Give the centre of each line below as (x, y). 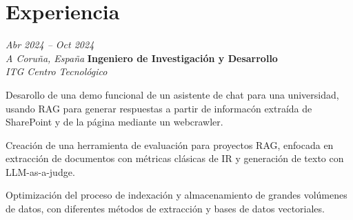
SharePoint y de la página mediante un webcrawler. (114, 122)
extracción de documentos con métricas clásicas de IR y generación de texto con (175, 158)
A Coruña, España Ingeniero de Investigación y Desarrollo (142, 58)
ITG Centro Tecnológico (57, 71)
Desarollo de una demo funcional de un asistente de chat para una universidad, (172, 94)
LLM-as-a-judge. (40, 171)
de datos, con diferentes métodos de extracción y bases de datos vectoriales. (165, 209)
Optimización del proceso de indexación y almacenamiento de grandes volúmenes (176, 195)
